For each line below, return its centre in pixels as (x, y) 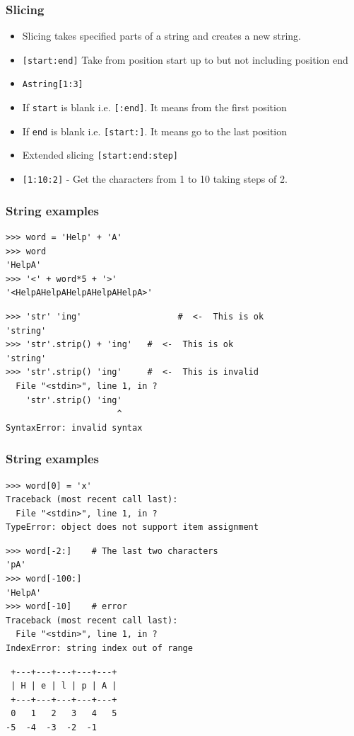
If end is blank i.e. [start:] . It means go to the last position (155, 131)
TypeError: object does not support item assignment (132, 527)
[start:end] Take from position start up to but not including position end (185, 59)
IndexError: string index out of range (99, 649)
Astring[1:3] (53, 85)
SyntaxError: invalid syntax (74, 428)
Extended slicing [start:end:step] (100, 155)
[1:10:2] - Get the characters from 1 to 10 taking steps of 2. (155, 179)
